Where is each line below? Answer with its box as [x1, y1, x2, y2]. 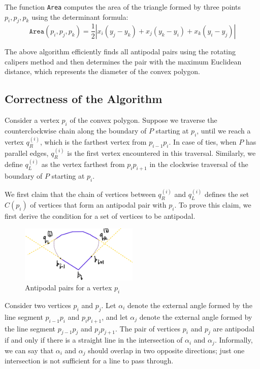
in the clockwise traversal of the [149, 159, 248, 170]
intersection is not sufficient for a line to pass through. [5, 355, 174, 366]
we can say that [5, 345, 54, 355]
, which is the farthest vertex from [40, 136, 147, 147]
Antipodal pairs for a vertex [25, 282, 112, 293]
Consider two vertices [5, 300, 71, 310]
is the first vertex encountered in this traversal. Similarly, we [67, 148, 256, 158]
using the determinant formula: [31, 11, 128, 22]
